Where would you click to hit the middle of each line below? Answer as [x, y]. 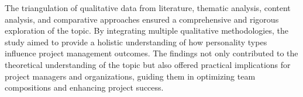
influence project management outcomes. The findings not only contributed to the [151, 53]
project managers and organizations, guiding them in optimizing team [130, 76]
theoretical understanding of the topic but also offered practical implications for [148, 64]
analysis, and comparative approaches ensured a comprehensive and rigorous [142, 19]
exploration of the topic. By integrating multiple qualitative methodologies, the [147, 30]
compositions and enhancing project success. [84, 87]
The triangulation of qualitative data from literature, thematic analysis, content [148, 8]
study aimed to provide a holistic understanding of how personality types [136, 42]
